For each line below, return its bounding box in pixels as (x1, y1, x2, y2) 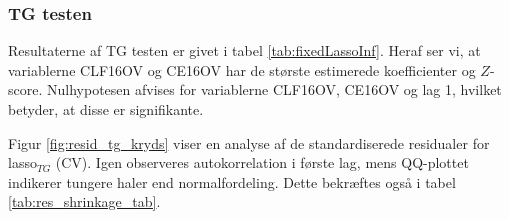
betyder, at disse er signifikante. (8, 99, 204, 119)
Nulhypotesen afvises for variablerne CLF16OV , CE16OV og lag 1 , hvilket (46, 79, 502, 100)
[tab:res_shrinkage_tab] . (8, 191, 161, 212)
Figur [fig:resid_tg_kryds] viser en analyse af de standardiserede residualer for (8, 132, 490, 153)
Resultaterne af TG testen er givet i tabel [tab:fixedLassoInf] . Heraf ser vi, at (8, 40, 481, 61)
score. (8, 79, 43, 100)
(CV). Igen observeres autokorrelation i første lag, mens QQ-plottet (55, 152, 469, 173)
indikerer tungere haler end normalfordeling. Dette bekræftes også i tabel (8, 171, 456, 192)
